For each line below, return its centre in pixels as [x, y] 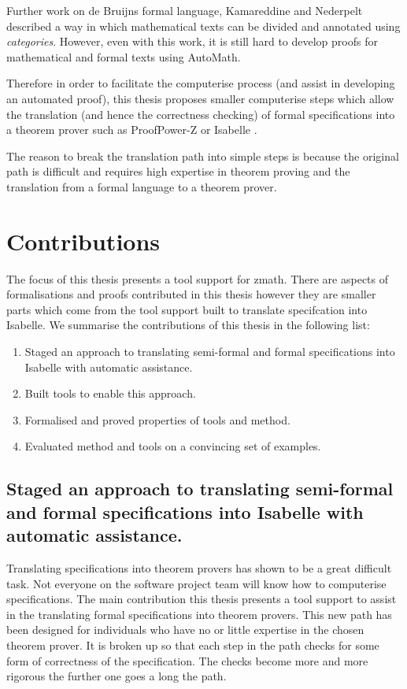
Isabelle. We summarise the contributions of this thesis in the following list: [188, 325]
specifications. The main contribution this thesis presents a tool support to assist [202, 599]
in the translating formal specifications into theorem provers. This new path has [199, 614]
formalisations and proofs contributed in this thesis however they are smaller [191, 294]
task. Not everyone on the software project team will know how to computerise [196, 583]
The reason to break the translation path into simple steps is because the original [203, 156]
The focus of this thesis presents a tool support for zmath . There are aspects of [198, 278]
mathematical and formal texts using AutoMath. [124, 56]
